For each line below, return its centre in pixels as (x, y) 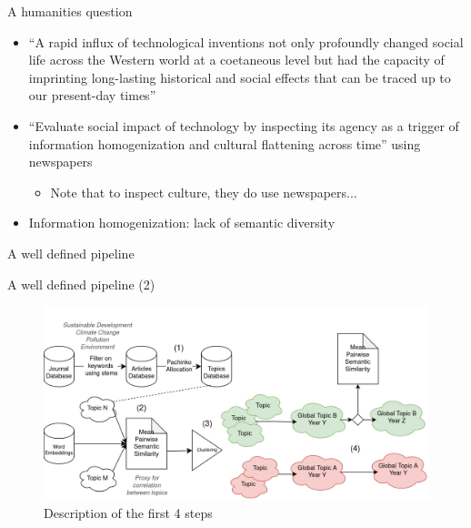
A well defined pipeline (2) (81, 284)
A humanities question (70, 11)
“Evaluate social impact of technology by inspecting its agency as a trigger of (244, 125)
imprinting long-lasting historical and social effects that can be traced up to (240, 77)
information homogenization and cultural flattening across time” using (225, 143)
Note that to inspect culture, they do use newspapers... (204, 192)
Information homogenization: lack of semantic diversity (182, 223)
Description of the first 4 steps (128, 512)
